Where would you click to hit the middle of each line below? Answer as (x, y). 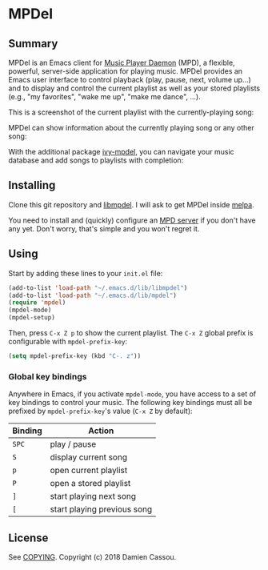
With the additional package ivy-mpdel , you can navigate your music (121, 152)
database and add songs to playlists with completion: (96, 160)
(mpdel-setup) (32, 318)
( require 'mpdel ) (37, 303)
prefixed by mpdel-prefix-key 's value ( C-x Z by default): (101, 411)
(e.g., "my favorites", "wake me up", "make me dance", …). (105, 96)
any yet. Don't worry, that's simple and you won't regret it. (104, 228)
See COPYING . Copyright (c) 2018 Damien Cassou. (92, 556)
